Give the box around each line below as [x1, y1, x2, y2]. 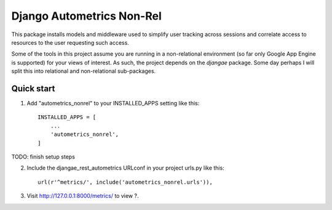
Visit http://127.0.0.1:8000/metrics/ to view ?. [26, 192, 139, 200]
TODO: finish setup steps [11, 153, 75, 160]
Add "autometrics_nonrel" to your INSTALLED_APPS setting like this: [26, 100, 200, 107]
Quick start [11, 83, 55, 94]
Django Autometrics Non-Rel [11, 9, 162, 23]
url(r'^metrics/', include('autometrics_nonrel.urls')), [38, 178, 213, 186]
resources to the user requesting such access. [11, 39, 129, 46]
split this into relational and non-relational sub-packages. [11, 67, 156, 75]
